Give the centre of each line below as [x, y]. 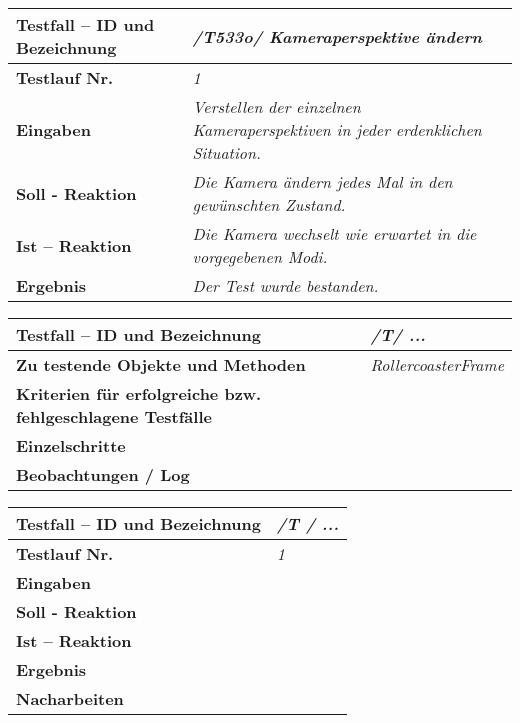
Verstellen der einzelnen [276, 106]
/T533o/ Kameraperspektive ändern [337, 36]
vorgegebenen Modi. [260, 256]
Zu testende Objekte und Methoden [161, 364]
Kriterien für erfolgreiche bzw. [139, 393]
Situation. [226, 152]
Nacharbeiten [70, 698]
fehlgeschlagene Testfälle [114, 416]
